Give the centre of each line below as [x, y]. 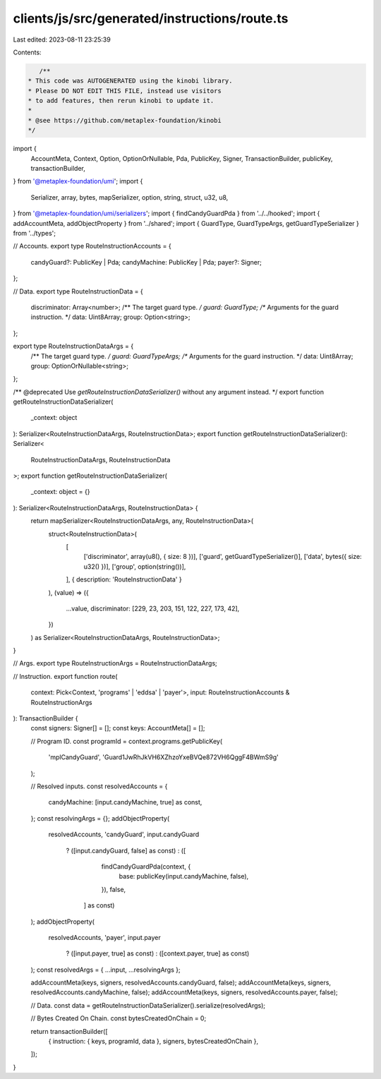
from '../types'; [35, 233]
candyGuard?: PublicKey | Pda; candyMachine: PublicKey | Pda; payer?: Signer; [146, 262]
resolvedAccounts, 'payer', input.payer [105, 937]
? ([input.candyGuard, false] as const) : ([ [126, 850]
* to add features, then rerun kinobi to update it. [121, 101]
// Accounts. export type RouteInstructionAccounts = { [92, 246]
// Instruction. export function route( [65, 676]
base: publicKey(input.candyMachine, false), [184, 876]
